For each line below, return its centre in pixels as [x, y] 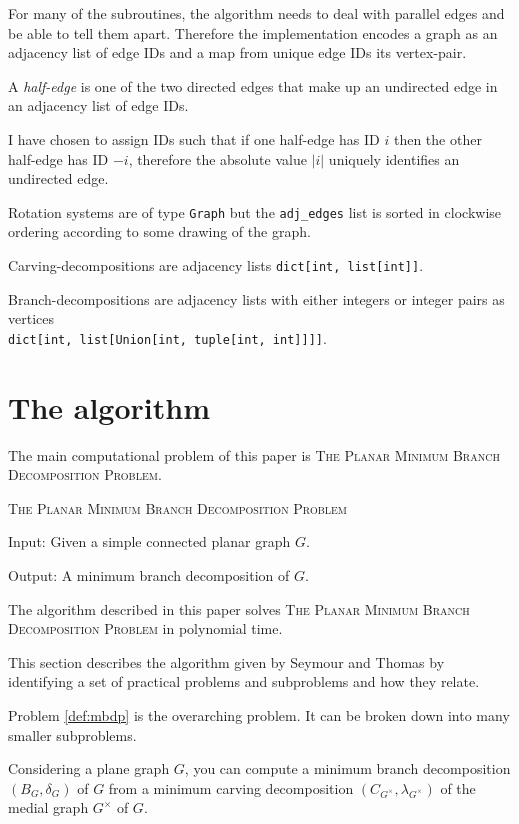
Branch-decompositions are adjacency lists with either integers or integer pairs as [256, 298]
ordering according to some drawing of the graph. [159, 231]
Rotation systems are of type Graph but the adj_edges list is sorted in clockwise [255, 211]
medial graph [48, 807]
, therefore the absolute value [217, 158]
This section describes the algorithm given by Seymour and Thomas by [226, 661]
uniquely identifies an [394, 158]
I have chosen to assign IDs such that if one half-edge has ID [194, 138]
